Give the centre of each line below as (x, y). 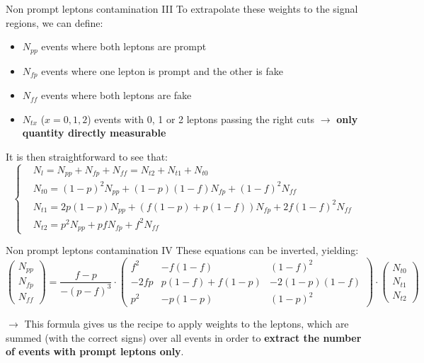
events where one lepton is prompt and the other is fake (162, 70)
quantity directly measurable (94, 133)
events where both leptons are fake (116, 95)
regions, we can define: (55, 22)
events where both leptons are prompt (124, 46)
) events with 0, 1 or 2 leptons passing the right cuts (201, 119)
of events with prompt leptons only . (95, 351)
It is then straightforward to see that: (87, 156)
